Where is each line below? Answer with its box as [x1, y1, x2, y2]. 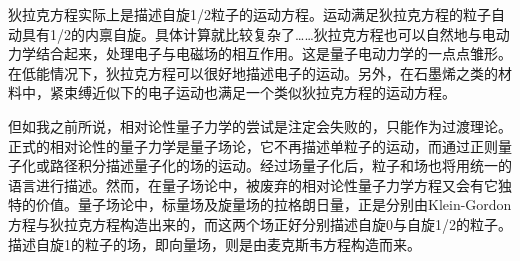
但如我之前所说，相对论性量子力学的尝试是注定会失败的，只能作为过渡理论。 [8, 115, 512, 136]
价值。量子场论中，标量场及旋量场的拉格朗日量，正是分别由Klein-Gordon [35, 194, 512, 215]
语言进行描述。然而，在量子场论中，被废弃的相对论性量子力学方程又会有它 [8, 174, 498, 195]
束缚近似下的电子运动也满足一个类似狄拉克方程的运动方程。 [63, 82, 456, 103]
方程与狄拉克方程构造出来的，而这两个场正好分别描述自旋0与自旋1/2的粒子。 [8, 213, 512, 234]
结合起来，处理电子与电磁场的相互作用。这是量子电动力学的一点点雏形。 [35, 43, 512, 64]
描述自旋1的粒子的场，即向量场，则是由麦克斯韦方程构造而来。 [8, 233, 421, 254]
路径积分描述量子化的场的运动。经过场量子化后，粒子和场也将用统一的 [49, 155, 512, 176]
